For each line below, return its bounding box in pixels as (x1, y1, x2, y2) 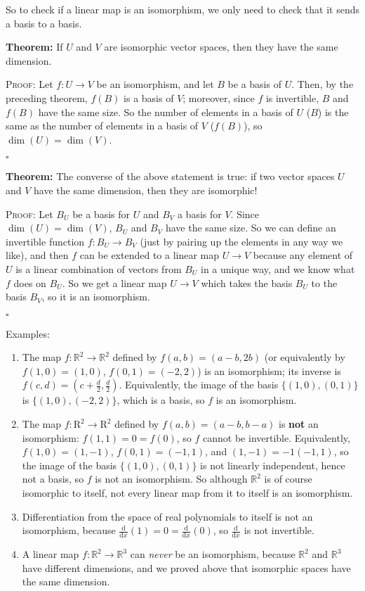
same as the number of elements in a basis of (6, 118, 199, 133)
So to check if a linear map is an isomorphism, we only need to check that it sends (6, 2, 360, 16)
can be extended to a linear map (79, 248, 220, 262)
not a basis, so (22, 471, 84, 486)
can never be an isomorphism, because (130, 547, 296, 561)
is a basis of (124, 90, 174, 105)
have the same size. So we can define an (165, 220, 336, 235)
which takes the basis (201, 275, 293, 290)
